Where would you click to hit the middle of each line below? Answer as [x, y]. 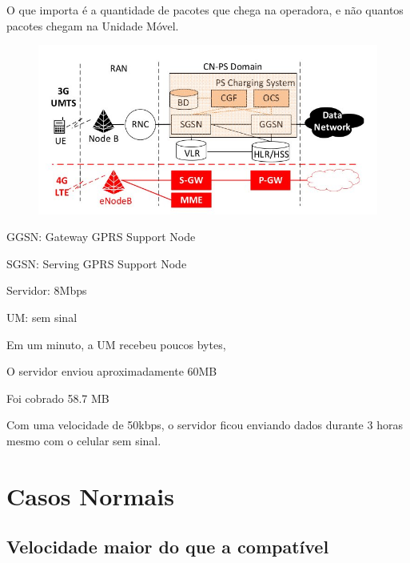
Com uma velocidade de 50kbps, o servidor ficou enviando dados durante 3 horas [205, 425]
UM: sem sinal [42, 317]
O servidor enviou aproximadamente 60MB [112, 371]
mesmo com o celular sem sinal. [84, 440]
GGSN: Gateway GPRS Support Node [101, 237]
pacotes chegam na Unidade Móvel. [93, 25]
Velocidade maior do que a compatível [168, 547]
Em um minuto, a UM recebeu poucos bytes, [116, 344]
